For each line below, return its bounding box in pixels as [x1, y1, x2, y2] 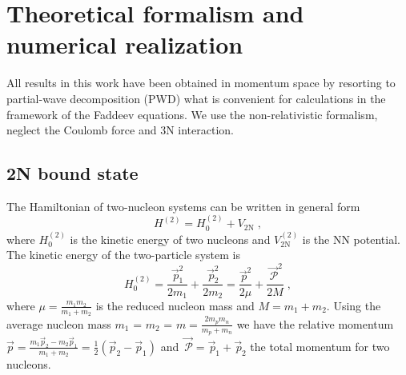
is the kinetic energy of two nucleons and [70, 230, 271, 247]
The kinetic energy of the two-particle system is [6, 246, 240, 263]
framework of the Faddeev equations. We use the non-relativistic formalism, [6, 106, 378, 122]
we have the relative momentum [236, 315, 394, 332]
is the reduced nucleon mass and [95, 297, 255, 313]
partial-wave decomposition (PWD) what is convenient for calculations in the [6, 90, 386, 106]
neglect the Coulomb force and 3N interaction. [6, 122, 234, 138]
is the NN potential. [302, 230, 400, 247]
